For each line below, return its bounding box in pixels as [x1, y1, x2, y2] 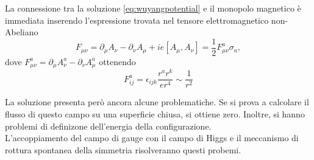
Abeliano [5, 26, 38, 38]
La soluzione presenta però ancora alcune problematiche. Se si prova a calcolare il [5, 96, 309, 108]
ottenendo [99, 55, 136, 68]
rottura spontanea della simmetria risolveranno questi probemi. [5, 143, 241, 156]
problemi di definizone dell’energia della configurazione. [5, 119, 212, 132]
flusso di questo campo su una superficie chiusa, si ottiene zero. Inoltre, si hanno [5, 108, 305, 120]
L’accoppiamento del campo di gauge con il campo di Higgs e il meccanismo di [5, 131, 299, 144]
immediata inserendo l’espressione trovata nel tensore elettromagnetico [5, 13, 269, 26]
